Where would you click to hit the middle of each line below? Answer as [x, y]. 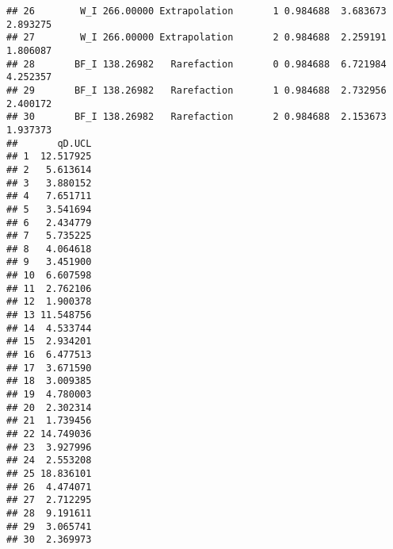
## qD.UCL [49, 143]
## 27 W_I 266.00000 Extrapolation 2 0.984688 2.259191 [196, 38]
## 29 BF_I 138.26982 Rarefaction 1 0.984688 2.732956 [196, 90]
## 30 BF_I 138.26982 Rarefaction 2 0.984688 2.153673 [196, 117]
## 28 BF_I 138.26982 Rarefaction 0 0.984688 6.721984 [196, 64]
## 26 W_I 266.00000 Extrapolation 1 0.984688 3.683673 [196, 11]
